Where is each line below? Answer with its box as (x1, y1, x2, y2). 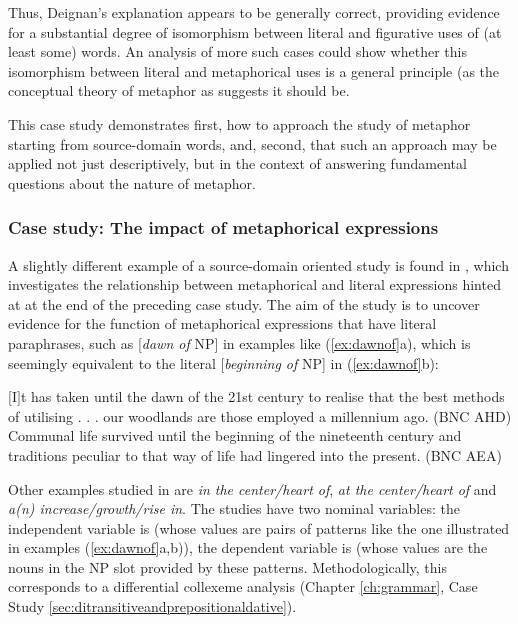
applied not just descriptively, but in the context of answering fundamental (8, 153, 467, 174)
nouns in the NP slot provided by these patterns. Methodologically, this (8, 556, 447, 577)
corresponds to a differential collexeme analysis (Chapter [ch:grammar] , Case (8, 576, 478, 597)
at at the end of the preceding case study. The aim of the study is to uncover (8, 293, 480, 314)
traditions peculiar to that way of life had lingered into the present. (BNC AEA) (8, 444, 502, 465)
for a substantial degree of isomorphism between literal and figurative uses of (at (8, 21, 502, 42)
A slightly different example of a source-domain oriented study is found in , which (8, 254, 509, 275)
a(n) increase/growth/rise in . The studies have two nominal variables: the (8, 498, 460, 519)
